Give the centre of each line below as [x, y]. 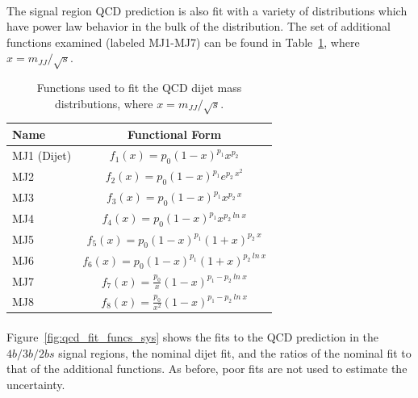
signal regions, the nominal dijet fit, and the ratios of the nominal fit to [235, 352]
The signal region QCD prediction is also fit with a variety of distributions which [207, 10]
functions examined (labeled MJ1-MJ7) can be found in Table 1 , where [183, 42]
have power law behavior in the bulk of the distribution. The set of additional [199, 26]
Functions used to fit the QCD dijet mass [139, 88]
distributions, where [104, 103]
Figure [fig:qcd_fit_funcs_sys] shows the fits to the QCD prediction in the [193, 336]
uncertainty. [36, 384]
